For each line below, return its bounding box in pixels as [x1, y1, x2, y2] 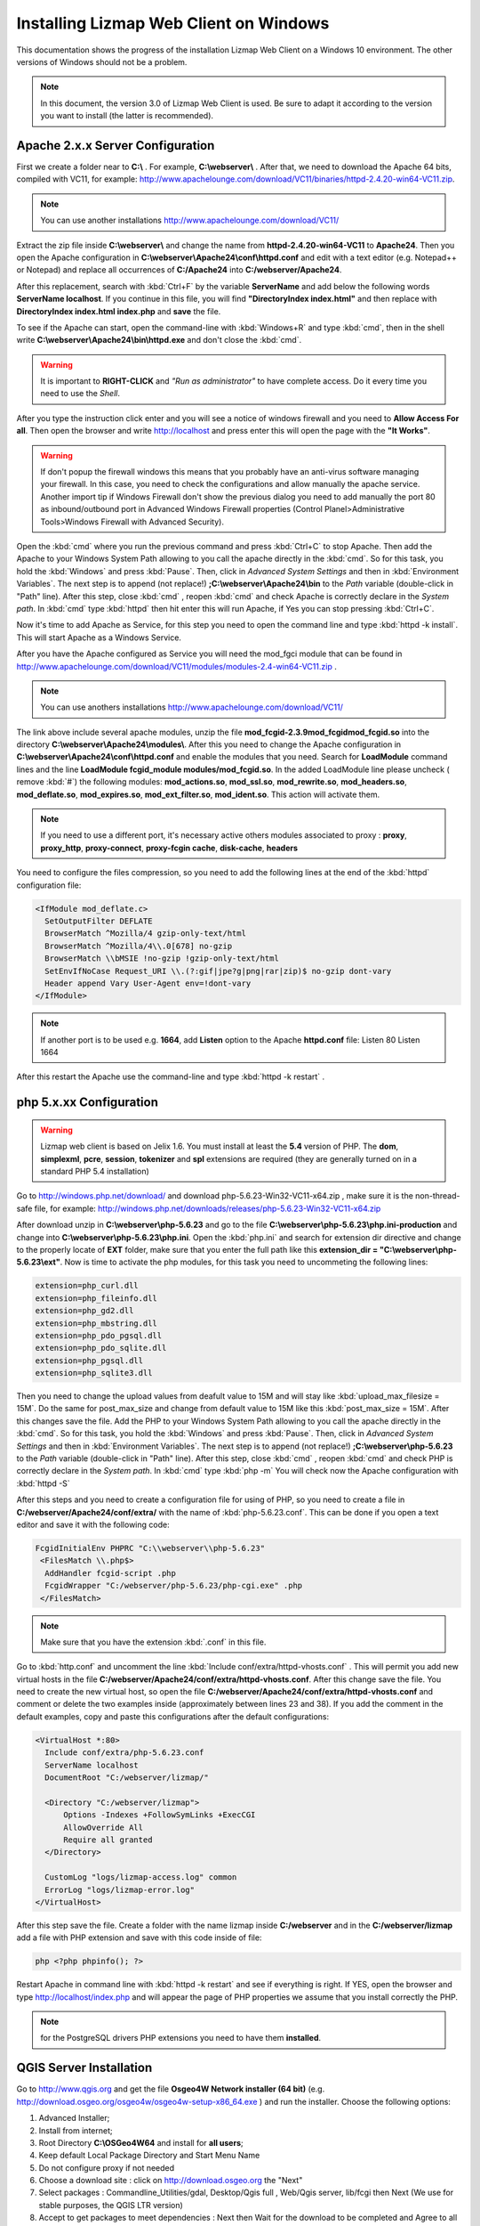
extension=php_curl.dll [35, 1280, 140, 1291]
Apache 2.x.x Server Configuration [16, 138, 215, 153]
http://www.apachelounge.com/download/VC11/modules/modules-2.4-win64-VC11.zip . [16, 661, 337, 671]
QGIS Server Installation [16, 2060, 153, 2076]
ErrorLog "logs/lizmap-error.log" [44, 1884, 196, 1895]
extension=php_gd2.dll [35, 1305, 134, 1316]
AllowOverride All [63, 1822, 144, 1832]
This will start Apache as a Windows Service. [16, 632, 182, 643]
